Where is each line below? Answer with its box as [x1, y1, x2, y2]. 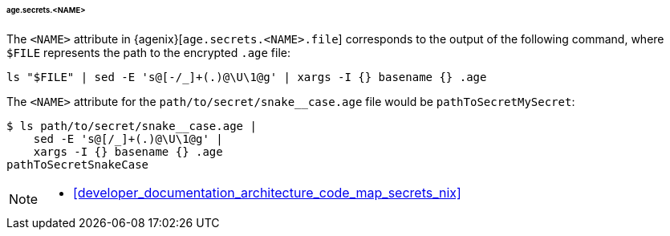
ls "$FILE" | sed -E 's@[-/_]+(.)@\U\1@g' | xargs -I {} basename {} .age [6, 70, 487, 83]
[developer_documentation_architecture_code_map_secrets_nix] [73, 184, 461, 201]
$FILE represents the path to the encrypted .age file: [6, 45, 291, 59]
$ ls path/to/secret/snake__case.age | [6, 119, 257, 132]
